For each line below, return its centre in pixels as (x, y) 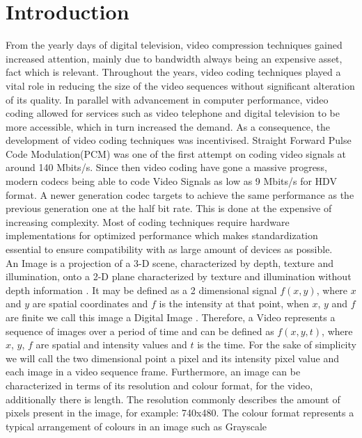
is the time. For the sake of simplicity (277, 344)
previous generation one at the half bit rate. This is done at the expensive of (169, 208)
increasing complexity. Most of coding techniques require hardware (148, 221)
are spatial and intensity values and (111, 344)
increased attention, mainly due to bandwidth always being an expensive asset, (174, 58)
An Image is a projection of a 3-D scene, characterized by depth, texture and (170, 262)
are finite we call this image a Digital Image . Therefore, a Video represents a (171, 317)
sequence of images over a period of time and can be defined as (140, 331)
